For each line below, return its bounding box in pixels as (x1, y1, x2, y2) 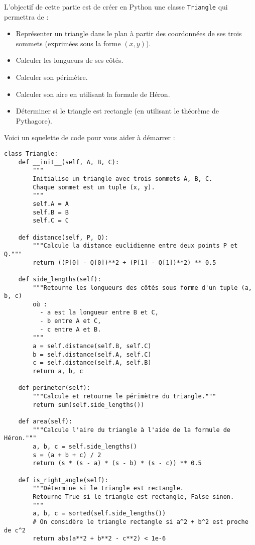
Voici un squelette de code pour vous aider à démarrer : (4, 132, 175, 143)
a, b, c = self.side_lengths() (33, 443, 137, 450)
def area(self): (18, 418, 73, 425)
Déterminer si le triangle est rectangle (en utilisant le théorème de (16, 105, 219, 116)
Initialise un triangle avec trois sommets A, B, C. (33, 175, 213, 182)
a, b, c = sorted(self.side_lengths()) (33, 510, 166, 517)
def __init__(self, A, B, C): (18, 158, 119, 166)
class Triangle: (4, 150, 58, 157)
